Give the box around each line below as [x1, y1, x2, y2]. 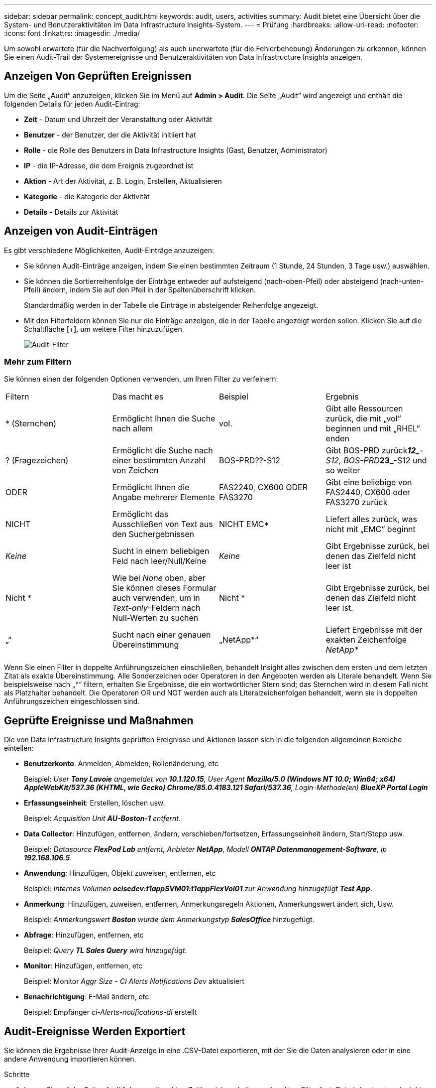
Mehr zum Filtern [4, 357, 72, 367]
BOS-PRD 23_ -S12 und [343, 455, 427, 466]
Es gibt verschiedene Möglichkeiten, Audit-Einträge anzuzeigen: [4, 246, 215, 255]
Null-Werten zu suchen [112, 613, 199, 623]
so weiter [326, 465, 360, 476]
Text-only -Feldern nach [112, 603, 201, 613]
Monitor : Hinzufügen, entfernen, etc [24, 961, 143, 970]
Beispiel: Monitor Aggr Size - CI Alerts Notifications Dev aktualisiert [24, 977, 244, 986]
